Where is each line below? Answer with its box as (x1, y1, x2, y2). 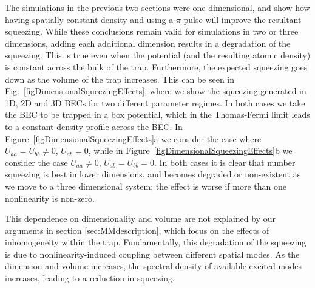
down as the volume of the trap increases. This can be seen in (5, 72, 235, 85)
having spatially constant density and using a (5, 13, 174, 26)
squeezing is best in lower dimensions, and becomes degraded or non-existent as (5, 168, 301, 180)
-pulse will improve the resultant (180, 13, 302, 26)
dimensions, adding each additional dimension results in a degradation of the (5, 36, 291, 49)
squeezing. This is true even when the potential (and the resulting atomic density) (5, 49, 311, 61)
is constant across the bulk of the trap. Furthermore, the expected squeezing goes (5, 60, 308, 73)
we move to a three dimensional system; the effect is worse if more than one (5, 179, 286, 192)
